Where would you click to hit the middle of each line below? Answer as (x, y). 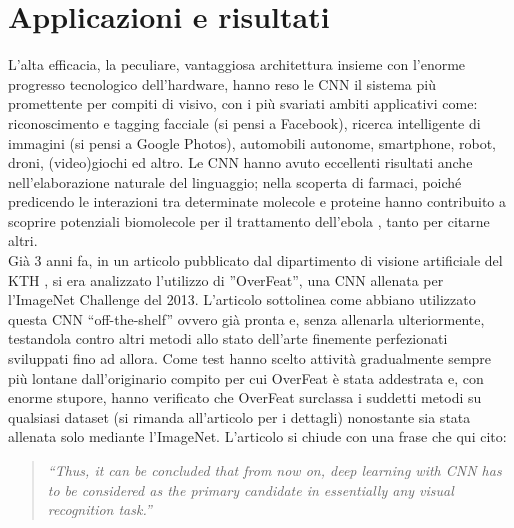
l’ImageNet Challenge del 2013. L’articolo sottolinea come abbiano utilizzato (242, 299)
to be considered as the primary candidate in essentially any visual (250, 489)
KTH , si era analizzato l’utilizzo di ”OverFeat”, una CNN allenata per (226, 279)
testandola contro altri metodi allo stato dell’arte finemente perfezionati (228, 338)
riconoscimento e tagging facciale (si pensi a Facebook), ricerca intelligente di (244, 122)
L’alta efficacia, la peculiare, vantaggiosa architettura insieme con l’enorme (237, 64)
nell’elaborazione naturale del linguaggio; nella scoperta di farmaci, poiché (235, 181)
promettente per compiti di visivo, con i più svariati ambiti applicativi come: (243, 103)
